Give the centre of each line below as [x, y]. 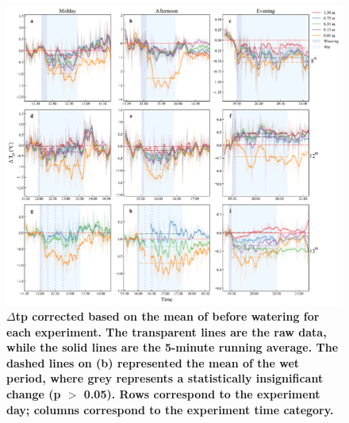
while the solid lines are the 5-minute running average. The [173, 347]
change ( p [34, 393]
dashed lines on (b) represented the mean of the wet [153, 362]
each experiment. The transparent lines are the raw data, [167, 331]
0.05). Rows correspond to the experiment [202, 393]
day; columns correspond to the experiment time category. [170, 409]
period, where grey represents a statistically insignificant [165, 378]
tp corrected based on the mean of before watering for [167, 315]
